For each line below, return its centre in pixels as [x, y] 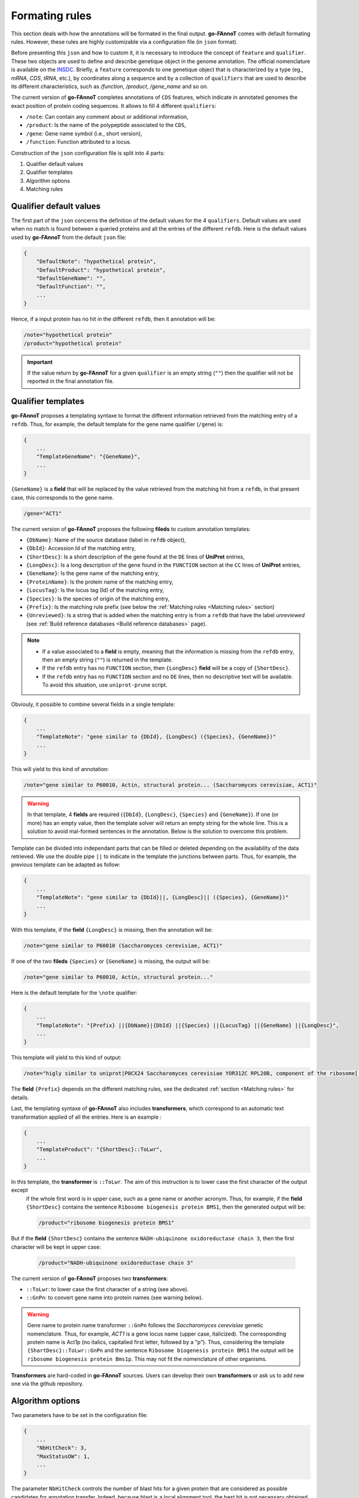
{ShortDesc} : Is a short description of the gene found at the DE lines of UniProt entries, [135, 557]
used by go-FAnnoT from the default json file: [69, 237]
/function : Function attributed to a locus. [79, 142]
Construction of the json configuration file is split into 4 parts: [88, 153]
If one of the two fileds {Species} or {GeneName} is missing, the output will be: [111, 961]
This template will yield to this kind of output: [66, 1058]
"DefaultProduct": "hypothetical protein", [101, 270]
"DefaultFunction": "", [71, 287]
